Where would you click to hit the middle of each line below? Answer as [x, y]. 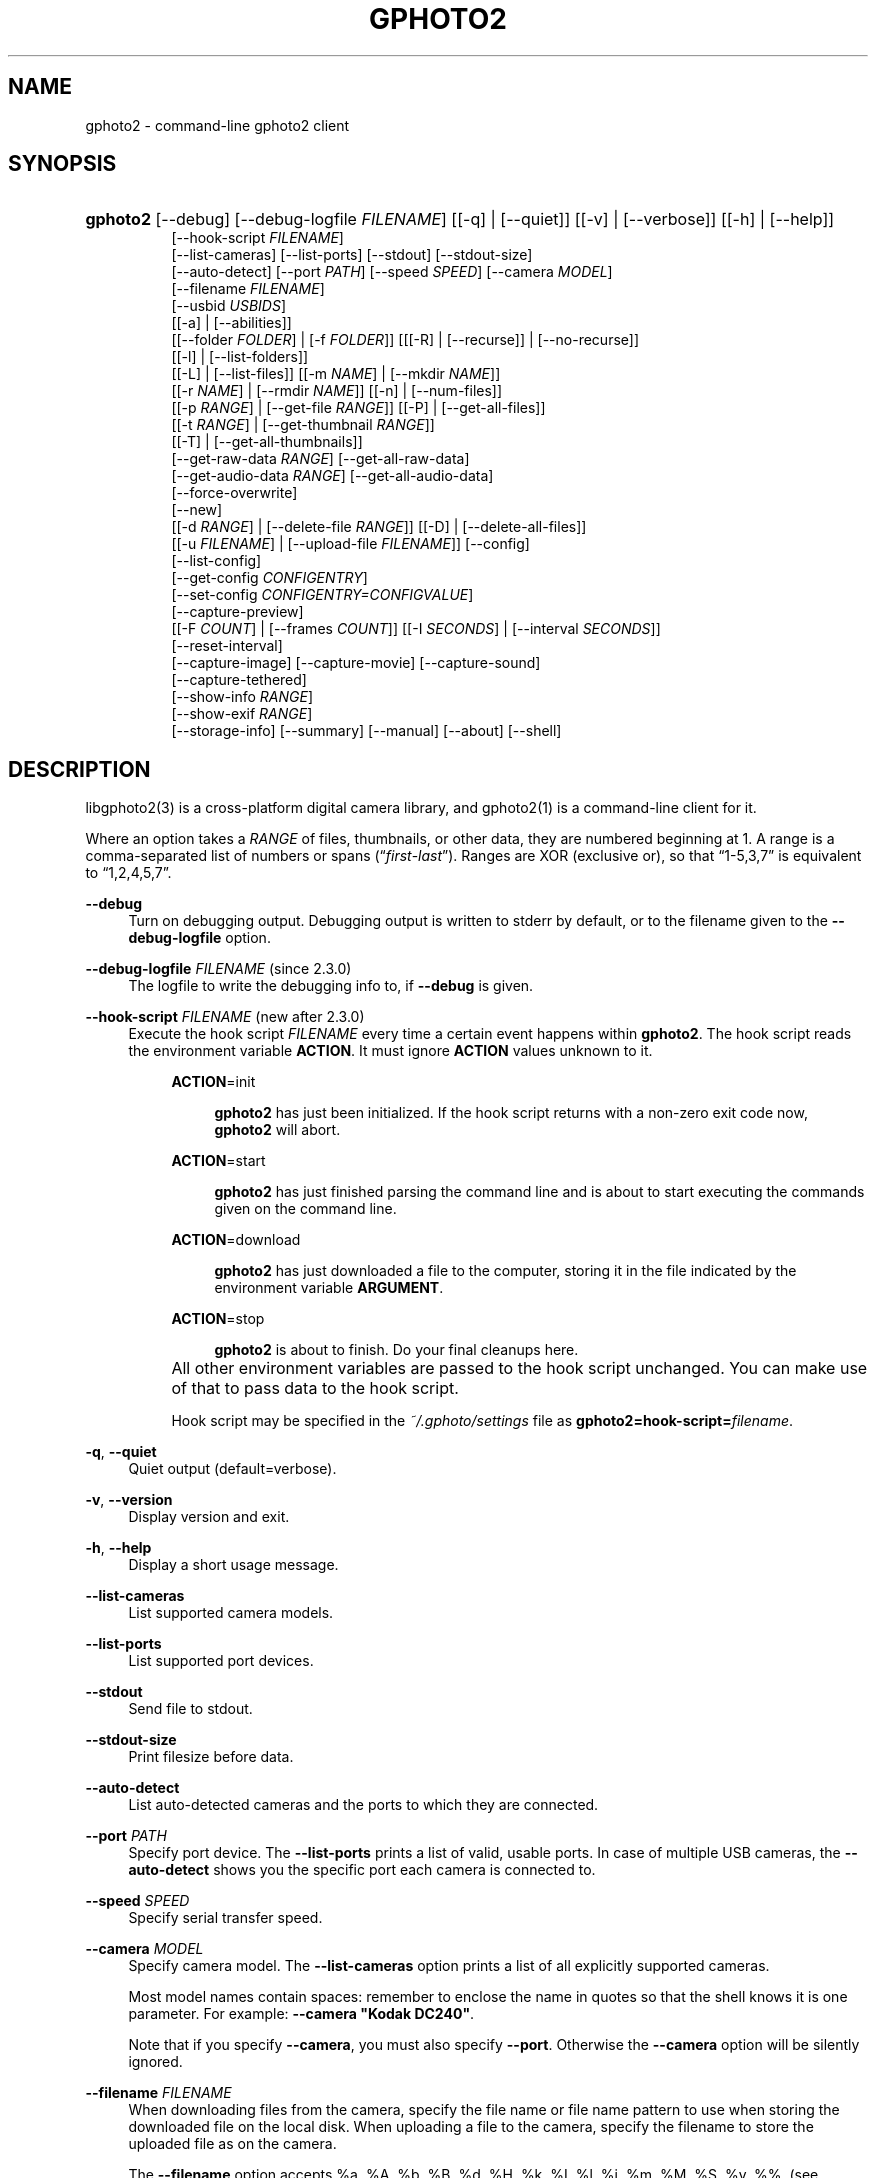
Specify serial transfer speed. [225, 1918]
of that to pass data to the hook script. [315, 1388]
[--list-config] [216, 561]
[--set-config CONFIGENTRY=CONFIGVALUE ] [322, 595]
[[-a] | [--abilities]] [231, 323]
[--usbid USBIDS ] [229, 306]
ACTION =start [218, 1161]
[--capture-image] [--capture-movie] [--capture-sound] [356, 663]
